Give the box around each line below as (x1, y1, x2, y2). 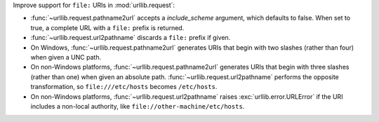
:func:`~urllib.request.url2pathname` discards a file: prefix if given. (30, 34, 231, 42)
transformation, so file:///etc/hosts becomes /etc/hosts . (30, 83, 218, 91)
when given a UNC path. (30, 53, 102, 61)
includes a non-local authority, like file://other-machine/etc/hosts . (30, 102, 245, 110)
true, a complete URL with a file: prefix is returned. (30, 23, 185, 32)
